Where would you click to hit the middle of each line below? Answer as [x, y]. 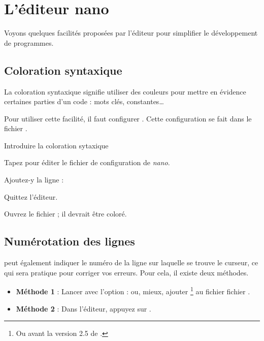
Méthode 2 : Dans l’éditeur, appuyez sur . [84, 308]
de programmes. [29, 42]
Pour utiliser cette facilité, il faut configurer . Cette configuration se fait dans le [128, 118]
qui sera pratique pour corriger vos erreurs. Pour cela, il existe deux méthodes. [126, 272]
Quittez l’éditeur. [31, 196]
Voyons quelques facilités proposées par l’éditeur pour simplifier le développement [131, 33]
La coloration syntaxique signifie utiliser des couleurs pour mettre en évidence [125, 91]
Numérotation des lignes [70, 241]
